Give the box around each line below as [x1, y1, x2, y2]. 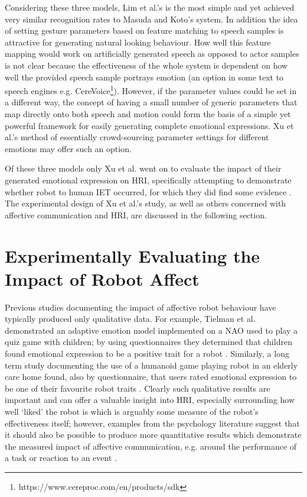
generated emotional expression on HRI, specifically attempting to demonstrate [5, 173, 292, 186]
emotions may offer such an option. [5, 142, 132, 154]
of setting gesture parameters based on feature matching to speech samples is [5, 24, 284, 37]
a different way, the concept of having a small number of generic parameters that [5, 96, 298, 108]
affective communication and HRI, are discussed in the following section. [5, 208, 267, 221]
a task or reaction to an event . [5, 451, 117, 464]
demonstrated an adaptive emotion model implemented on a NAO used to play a [5, 324, 298, 336]
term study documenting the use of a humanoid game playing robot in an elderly [5, 359, 298, 371]
